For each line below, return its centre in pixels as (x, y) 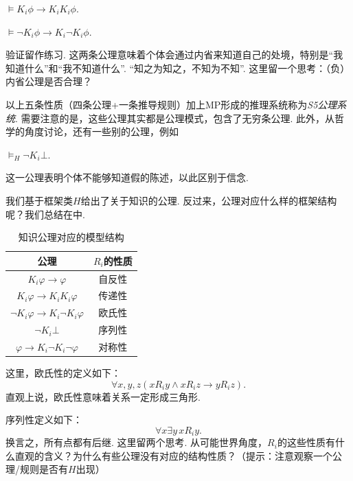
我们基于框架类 (39, 200)
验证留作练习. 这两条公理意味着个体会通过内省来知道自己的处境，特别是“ (170, 55)
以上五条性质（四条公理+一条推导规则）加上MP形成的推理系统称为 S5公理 (171, 104)
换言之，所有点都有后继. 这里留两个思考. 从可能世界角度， (137, 442)
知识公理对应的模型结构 (71, 237)
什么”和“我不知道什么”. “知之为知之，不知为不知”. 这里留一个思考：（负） (187, 68)
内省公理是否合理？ (49, 81)
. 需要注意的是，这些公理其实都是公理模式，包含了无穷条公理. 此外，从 (175, 118)
